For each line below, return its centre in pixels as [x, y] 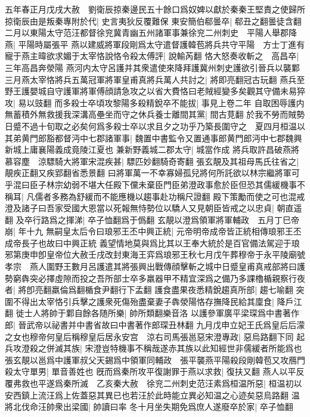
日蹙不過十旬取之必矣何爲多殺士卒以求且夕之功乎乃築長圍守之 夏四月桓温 [151, 126]
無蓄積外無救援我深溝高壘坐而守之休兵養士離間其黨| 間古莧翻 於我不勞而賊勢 [155, 114]
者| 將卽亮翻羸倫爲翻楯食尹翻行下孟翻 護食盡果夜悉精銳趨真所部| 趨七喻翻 [149, 290]
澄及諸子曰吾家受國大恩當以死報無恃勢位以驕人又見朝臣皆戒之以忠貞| [139, 208]
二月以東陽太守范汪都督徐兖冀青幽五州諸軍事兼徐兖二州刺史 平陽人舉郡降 [151, 33]
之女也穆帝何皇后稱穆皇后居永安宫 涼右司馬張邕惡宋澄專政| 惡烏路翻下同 [149, 336]
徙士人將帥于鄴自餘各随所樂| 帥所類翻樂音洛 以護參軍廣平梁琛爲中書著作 [157, 313]
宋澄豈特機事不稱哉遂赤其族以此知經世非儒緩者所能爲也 [193, 348]
